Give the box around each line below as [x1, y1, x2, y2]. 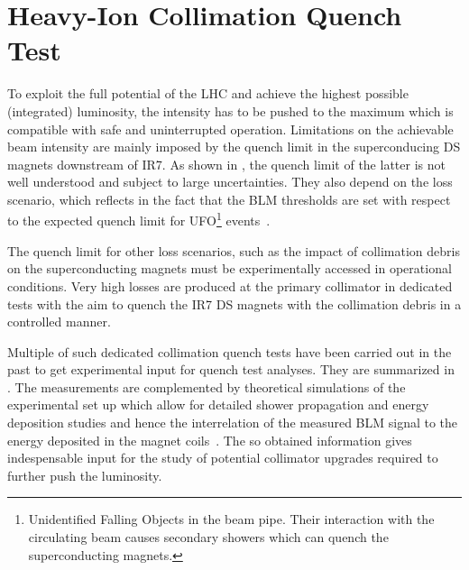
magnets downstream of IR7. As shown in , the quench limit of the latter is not [7, 154, 446, 173]
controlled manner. [7, 312, 111, 331]
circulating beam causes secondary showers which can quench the [28, 528, 389, 547]
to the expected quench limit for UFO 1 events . [7, 208, 271, 230]
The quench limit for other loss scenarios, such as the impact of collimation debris [7, 241, 460, 260]
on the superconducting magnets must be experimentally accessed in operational [7, 259, 452, 278]
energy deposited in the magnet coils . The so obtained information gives [7, 430, 412, 449]
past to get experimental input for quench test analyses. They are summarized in [7, 360, 455, 379]
